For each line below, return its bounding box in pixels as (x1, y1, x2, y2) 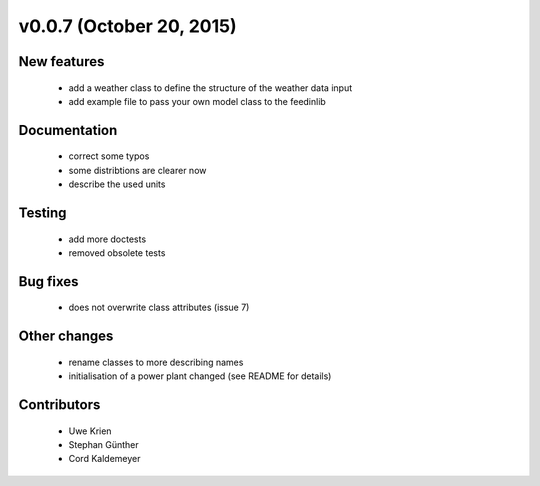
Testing (18, 204, 67, 221)
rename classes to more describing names (68, 356, 244, 368)
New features (18, 53, 105, 70)
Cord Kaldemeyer (68, 453, 141, 465)
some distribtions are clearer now (68, 164, 207, 176)
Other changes (18, 328, 114, 345)
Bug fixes (18, 273, 79, 290)
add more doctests (68, 233, 147, 245)
